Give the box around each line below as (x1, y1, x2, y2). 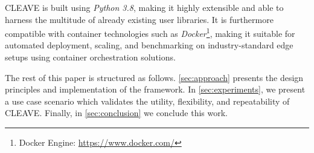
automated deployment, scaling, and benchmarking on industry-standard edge (5, 39, 293, 51)
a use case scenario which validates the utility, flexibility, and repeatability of (5, 94, 290, 107)
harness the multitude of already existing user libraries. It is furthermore (5, 13, 274, 25)
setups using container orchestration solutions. (5, 51, 176, 63)
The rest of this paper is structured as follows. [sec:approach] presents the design (5, 71, 304, 83)
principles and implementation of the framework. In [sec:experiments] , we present (5, 83, 306, 96)
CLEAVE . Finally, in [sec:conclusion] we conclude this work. (5, 106, 228, 119)
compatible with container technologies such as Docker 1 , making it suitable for (5, 25, 295, 39)
